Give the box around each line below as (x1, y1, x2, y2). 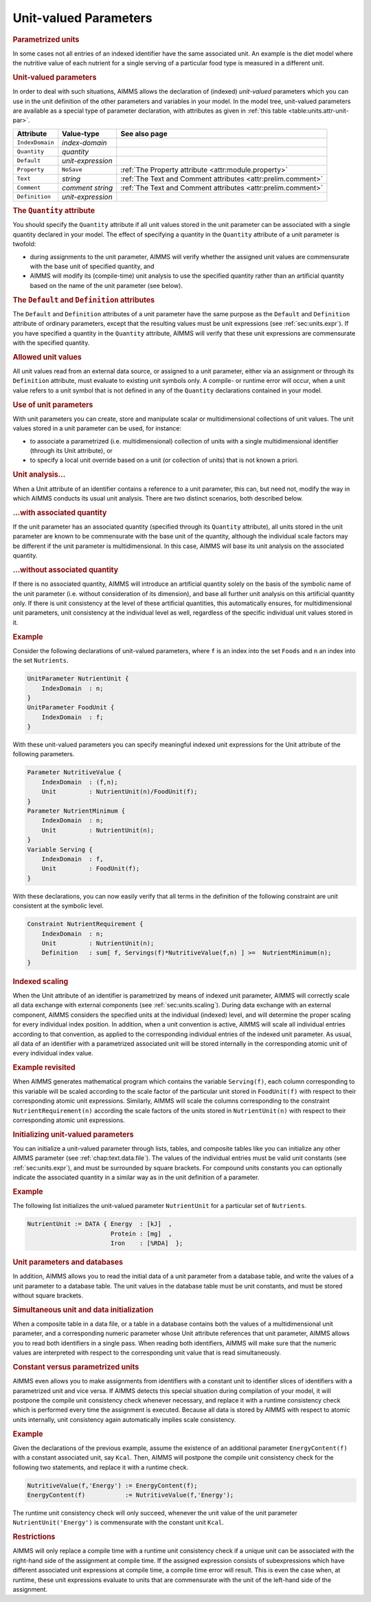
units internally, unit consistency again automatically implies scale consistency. (12, 1415, 236, 1423)
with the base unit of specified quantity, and (30, 262, 155, 271)
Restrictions (12, 1532, 56, 1541)
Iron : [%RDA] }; (110, 1239, 183, 1247)
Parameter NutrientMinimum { (27, 807, 126, 815)
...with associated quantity (12, 507, 107, 517)
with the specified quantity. (12, 339, 90, 347)
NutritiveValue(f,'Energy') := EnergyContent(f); (27, 1482, 198, 1489)
